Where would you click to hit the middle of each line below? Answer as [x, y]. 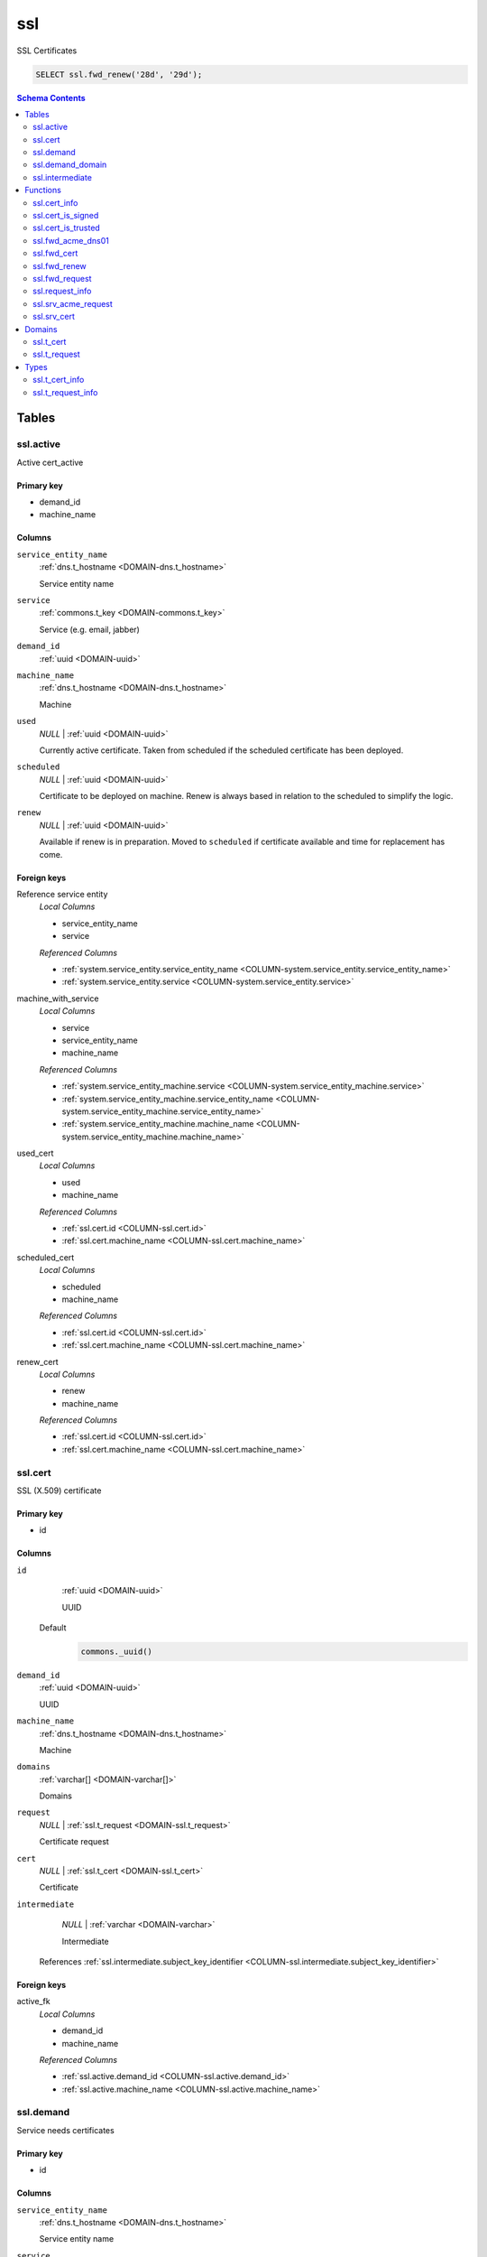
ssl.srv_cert [54, 317]
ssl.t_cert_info [59, 380]
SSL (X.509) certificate [59, 1491]
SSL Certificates [47, 51]
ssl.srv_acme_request [73, 303]
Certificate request [74, 1842]
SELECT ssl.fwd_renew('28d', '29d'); [119, 74]
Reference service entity [62, 895]
